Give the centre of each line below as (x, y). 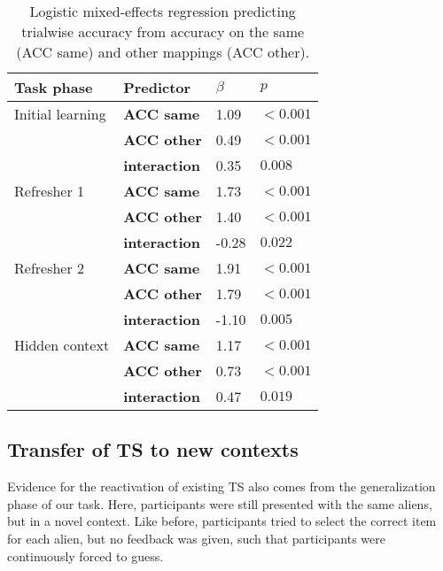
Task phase (54, 87)
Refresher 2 (50, 268)
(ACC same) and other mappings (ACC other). (163, 52)
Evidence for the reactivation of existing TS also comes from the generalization (221, 486)
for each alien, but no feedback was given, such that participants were (196, 538)
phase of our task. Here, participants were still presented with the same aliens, (220, 503)
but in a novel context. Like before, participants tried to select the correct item (222, 521)
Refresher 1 (50, 191)
